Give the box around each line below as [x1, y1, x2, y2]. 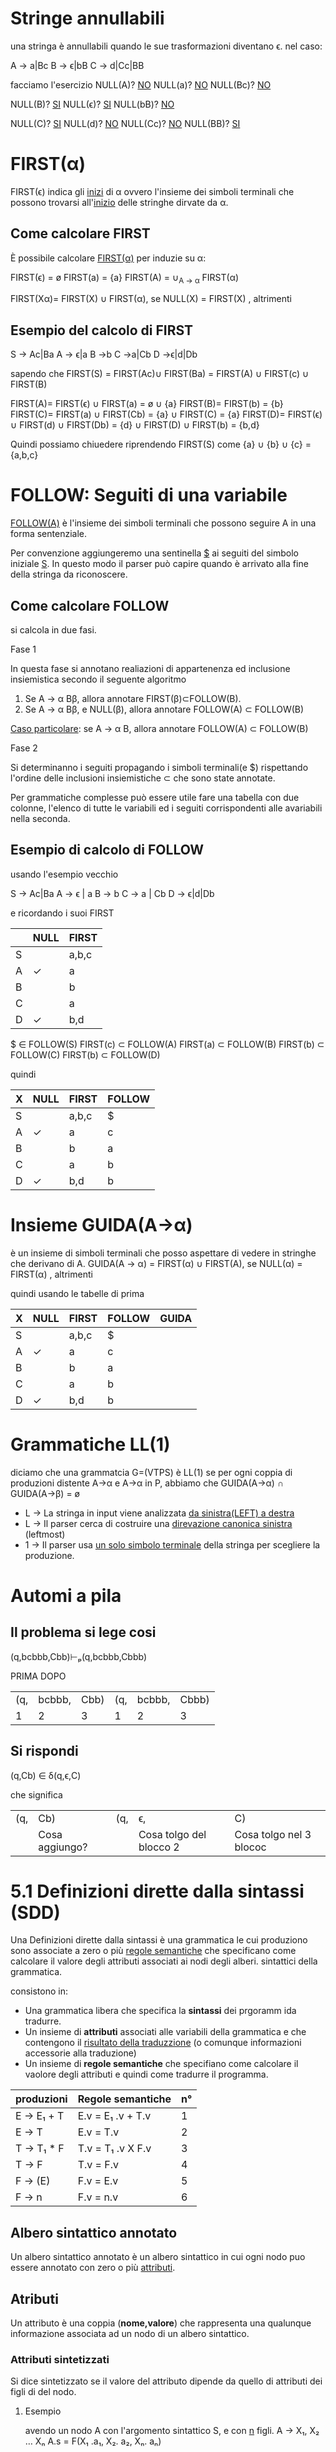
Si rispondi [10, 1743, 79, 1760]
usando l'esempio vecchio [10, 868, 119, 880]
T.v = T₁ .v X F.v [77, 2142, 152, 2156]
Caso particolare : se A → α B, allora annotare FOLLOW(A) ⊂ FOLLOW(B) [10, 723, 309, 735]
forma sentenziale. [10, 528, 87, 540]
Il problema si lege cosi [10, 1624, 157, 1641]
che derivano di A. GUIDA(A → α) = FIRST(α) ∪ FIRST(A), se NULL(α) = [10, 1257, 303, 1269]
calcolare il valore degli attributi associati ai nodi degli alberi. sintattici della [10, 1955, 318, 1967]
